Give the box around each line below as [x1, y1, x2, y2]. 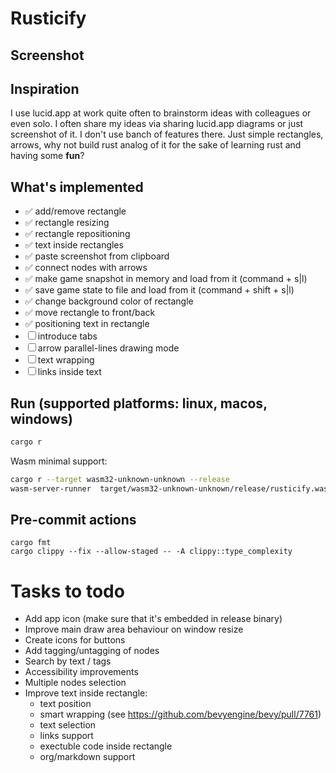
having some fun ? [10, 150, 85, 162]
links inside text [37, 366, 102, 378]
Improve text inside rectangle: [24, 687, 148, 699]
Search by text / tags [24, 655, 112, 667]
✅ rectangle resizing [24, 217, 110, 229]
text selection [39, 719, 97, 731]
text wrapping [37, 354, 95, 366]
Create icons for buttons [24, 634, 126, 646]
